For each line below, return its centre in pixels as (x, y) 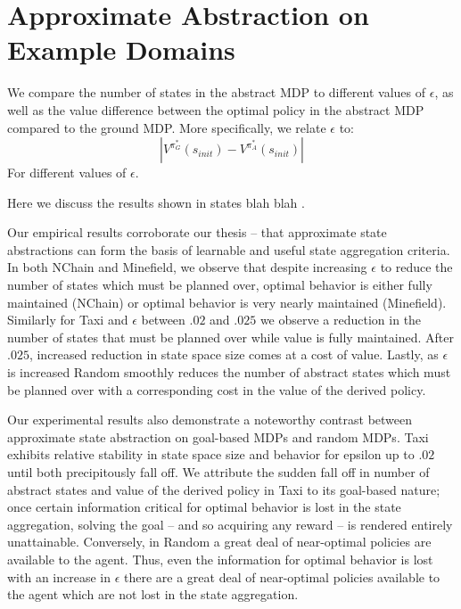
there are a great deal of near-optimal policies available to (282, 576)
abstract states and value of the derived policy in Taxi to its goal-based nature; (224, 489)
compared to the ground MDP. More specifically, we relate (167, 127)
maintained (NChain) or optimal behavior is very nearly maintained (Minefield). (227, 302)
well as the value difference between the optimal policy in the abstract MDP (216, 109)
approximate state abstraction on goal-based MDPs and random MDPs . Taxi (218, 436)
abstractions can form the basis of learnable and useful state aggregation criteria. (229, 249)
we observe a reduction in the (341, 320)
